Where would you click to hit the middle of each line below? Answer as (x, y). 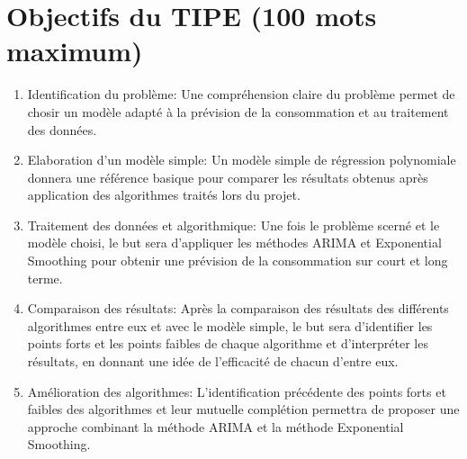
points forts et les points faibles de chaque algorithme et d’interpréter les (228, 343)
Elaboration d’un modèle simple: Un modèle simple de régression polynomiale (242, 160)
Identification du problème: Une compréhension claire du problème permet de (241, 94)
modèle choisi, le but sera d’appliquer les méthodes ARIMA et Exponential (234, 243)
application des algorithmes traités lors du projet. (164, 195)
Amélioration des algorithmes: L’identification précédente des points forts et (237, 391)
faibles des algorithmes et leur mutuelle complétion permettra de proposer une (243, 409)
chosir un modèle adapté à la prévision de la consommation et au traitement (238, 111)
